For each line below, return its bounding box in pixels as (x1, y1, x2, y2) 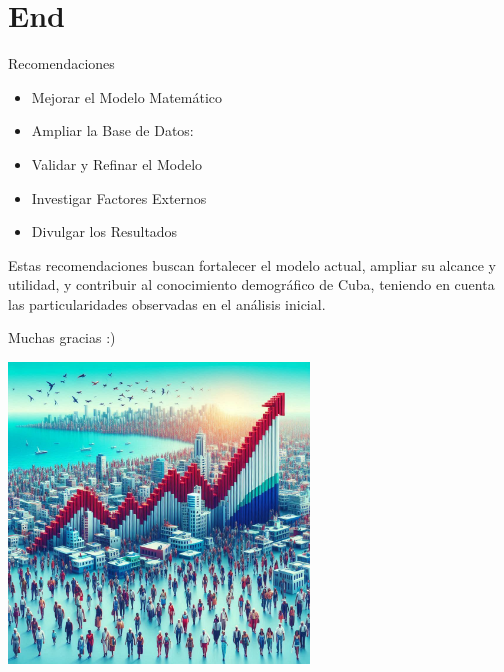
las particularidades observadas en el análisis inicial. (8, 293, 326, 314)
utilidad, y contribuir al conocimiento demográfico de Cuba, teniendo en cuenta (8, 274, 495, 295)
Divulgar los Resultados (31, 221, 178, 242)
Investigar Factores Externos (31, 187, 207, 208)
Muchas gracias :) (8, 327, 116, 348)
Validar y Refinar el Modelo (31, 153, 203, 174)
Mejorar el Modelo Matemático (31, 86, 223, 107)
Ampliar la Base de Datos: (31, 120, 194, 141)
